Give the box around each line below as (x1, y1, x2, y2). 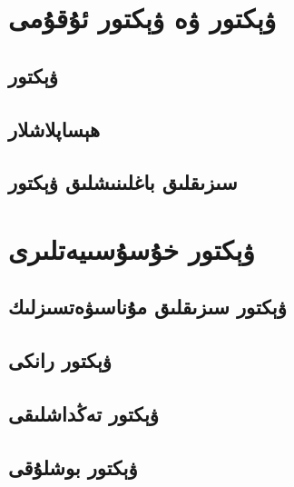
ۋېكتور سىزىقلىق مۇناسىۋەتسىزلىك (8, 293, 287, 321)
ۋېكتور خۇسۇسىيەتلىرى (8, 230, 255, 267)
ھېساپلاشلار (8, 114, 101, 143)
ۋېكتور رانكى (8, 346, 112, 374)
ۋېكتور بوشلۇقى (8, 452, 138, 481)
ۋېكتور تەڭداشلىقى (8, 400, 159, 428)
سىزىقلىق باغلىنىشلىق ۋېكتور (8, 168, 238, 196)
